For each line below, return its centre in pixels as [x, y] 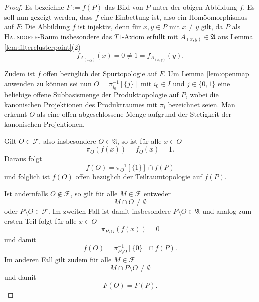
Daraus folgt [23, 158]
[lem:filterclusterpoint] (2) [42, 47]
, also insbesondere [67, 141]
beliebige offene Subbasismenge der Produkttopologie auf [91, 95]
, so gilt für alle [94, 193]
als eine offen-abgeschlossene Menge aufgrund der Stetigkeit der [134, 114]
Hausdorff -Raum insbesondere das [58, 36]
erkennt [16, 114]
